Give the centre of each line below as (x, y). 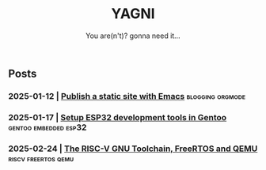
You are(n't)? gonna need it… (133, 36)
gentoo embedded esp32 (47, 127)
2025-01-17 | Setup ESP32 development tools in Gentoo (118, 117)
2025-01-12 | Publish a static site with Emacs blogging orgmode (127, 96)
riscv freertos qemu (41, 158)
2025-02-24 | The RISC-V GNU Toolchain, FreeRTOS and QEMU (133, 149)
